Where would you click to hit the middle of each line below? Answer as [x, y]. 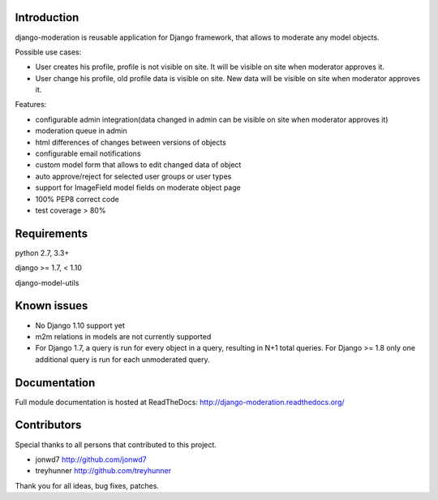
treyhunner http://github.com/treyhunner [103, 471]
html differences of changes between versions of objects [131, 142]
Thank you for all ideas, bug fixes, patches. [87, 485]
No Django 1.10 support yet [80, 325]
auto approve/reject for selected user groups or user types [133, 176]
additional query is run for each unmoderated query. [122, 359]
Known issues [52, 306]
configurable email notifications [88, 153]
